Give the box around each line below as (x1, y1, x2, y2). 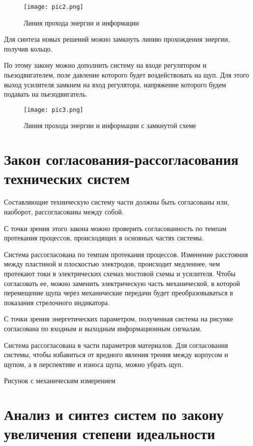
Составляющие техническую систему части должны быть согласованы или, (4, 197, 229, 207)
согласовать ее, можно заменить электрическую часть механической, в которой (4, 278, 240, 288)
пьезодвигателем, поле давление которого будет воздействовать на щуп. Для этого (4, 70, 249, 80)
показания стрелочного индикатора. (4, 297, 110, 307)
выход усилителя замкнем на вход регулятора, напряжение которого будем (4, 79, 226, 89)
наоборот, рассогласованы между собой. (4, 206, 124, 216)
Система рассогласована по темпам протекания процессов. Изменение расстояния (4, 249, 248, 259)
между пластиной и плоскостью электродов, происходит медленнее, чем (4, 259, 220, 269)
